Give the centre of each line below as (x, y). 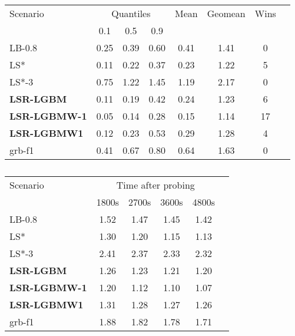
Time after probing (155, 185)
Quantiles (131, 13)
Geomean (226, 13)
